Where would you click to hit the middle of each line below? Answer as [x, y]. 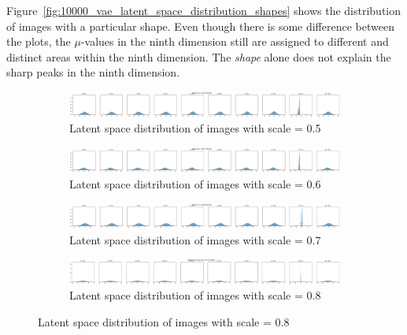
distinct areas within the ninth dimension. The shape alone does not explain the [199, 56]
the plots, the [39, 41]
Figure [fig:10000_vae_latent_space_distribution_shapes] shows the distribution [204, 10]
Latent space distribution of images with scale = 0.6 [195, 183]
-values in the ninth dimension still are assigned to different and [235, 41]
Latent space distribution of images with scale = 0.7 [195, 239]
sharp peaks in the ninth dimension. [93, 72]
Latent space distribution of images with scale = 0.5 [195, 128]
